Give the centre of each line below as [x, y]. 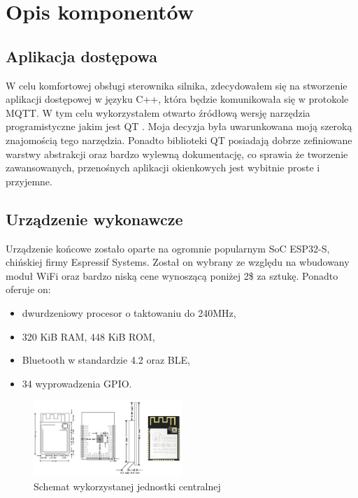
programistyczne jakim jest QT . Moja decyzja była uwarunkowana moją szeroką [179, 126]
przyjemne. [29, 181]
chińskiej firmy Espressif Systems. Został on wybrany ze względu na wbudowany [178, 262]
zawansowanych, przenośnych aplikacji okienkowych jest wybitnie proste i [163, 168]
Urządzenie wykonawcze [94, 219]
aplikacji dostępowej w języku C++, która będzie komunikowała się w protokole [177, 99]
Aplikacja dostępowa [81, 56]
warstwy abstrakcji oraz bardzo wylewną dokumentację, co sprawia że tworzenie [177, 154]
